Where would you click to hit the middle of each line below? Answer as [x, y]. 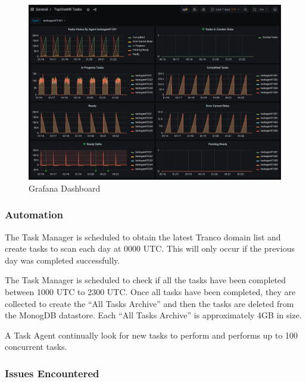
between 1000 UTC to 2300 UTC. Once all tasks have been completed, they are [150, 292]
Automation [34, 215]
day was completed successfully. [63, 260]
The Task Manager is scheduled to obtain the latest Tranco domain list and [143, 237]
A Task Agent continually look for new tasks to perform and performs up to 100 [152, 335]
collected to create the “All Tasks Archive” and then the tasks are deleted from [149, 303]
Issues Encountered [52, 373]
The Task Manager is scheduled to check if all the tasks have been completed [146, 280]
